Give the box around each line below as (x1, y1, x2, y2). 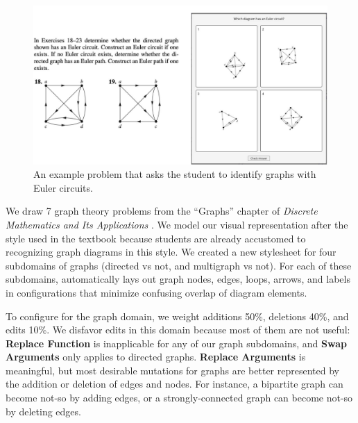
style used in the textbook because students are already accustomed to (6, 231, 306, 245)
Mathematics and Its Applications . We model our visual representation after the (6, 217, 348, 231)
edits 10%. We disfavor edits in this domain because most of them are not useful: (6, 322, 350, 337)
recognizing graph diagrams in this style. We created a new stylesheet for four (6, 244, 336, 259)
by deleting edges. (6, 404, 81, 418)
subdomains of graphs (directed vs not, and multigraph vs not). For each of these (6, 258, 352, 272)
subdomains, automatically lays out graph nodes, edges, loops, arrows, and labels (6, 272, 350, 286)
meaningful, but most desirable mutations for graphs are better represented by (6, 363, 339, 377)
